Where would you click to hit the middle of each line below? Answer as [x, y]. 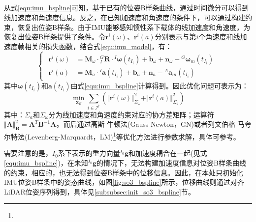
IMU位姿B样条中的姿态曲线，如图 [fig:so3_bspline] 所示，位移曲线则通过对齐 [124, 182]
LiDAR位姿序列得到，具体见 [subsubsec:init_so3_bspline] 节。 [99, 191]
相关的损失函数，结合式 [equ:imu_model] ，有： [98, 46]
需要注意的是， [28, 153]
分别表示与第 [176, 37]
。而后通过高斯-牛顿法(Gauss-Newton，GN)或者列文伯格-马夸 [154, 124]
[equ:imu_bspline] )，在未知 [46, 163]
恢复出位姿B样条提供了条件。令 [55, 37]
